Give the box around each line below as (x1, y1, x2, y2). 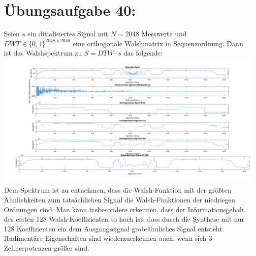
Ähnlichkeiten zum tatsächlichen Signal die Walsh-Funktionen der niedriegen (4, 195, 235, 205)
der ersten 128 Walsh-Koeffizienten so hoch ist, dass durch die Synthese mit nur (4, 214, 244, 224)
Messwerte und (141, 28, 187, 39)
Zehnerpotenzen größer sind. (4, 243, 90, 253)
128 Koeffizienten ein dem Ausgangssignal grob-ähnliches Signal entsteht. (4, 223, 224, 233)
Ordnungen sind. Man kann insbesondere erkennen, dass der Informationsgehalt (4, 204, 245, 214)
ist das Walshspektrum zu (4, 48, 82, 58)
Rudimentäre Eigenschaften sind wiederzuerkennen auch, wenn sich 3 (4, 233, 212, 243)
